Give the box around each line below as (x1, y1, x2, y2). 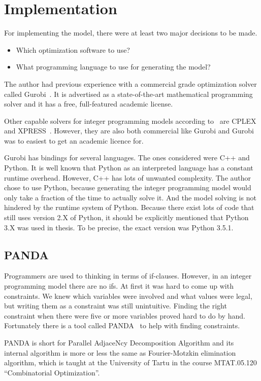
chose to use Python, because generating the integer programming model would (4, 182, 251, 193)
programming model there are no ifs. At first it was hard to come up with (4, 281, 234, 291)
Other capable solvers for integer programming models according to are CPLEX (4, 115, 256, 126)
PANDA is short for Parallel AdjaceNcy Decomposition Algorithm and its (4, 337, 234, 348)
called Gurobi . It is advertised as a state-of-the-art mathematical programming (4, 88, 253, 99)
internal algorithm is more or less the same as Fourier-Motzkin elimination (4, 347, 236, 358)
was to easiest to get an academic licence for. (4, 135, 144, 146)
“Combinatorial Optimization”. (4, 367, 100, 377)
